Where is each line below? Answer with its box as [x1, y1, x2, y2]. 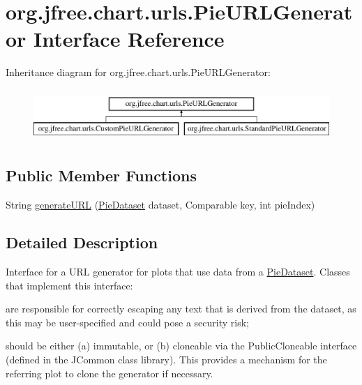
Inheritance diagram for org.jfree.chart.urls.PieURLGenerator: [6, 65, 271, 80]
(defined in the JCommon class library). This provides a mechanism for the [6, 352, 327, 367]
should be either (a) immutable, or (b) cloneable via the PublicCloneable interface [6, 338, 357, 353]
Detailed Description [6, 232, 158, 253]
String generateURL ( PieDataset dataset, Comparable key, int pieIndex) [6, 197, 315, 212]
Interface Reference [33, 24, 225, 53]
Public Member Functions [6, 165, 197, 186]
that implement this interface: [6, 278, 133, 292]
